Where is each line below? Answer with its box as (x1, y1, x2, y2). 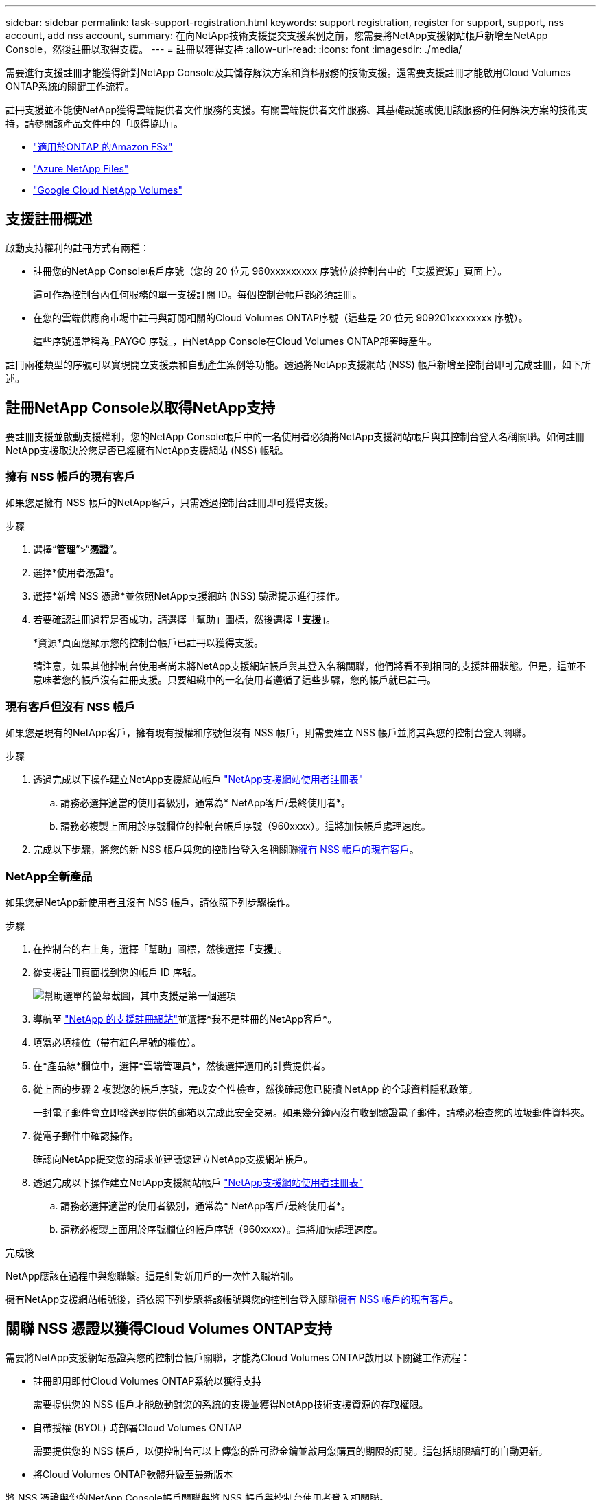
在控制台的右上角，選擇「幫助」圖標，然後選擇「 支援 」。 (33, 942, 287, 955)
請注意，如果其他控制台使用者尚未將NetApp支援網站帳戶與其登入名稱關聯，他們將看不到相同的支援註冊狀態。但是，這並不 (33, 660, 587, 672)
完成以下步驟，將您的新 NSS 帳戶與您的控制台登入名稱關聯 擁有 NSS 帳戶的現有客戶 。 (33, 843, 419, 856)
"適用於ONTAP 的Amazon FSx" (33, 141, 173, 152)
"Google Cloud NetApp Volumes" (33, 184, 183, 196)
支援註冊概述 (5, 210, 92, 228)
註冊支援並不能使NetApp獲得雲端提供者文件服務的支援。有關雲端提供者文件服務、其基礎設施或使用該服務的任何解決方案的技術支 (5, 104, 588, 115)
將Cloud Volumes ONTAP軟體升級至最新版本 (33, 1468, 233, 1480)
